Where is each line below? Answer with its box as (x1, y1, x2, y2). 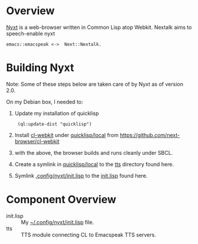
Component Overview (6, 193, 116, 206)
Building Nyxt (6, 61, 74, 74)
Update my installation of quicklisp (14, 109, 99, 116)
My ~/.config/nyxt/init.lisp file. (21, 219, 95, 226)
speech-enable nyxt (6, 30, 55, 37)
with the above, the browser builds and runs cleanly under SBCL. (14, 149, 173, 156)
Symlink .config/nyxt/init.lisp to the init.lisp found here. (14, 172, 148, 179)
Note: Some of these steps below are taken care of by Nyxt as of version (6, 80, 183, 87)
